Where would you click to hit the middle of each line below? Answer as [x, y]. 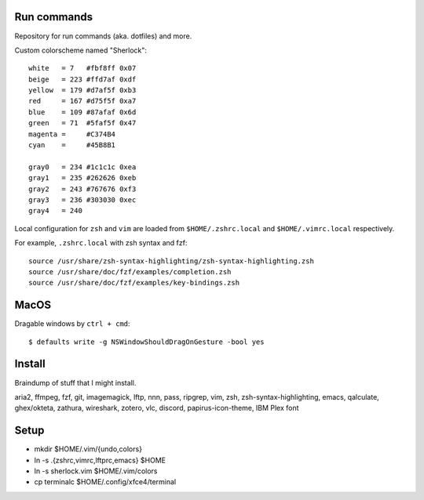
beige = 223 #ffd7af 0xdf [82, 79]
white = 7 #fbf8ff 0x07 [82, 68]
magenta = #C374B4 [72, 134]
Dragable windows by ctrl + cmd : [72, 324]
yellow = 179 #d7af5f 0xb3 [82, 91]
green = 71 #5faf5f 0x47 [82, 123]
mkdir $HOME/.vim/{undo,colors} [88, 449]
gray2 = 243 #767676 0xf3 [82, 189]
